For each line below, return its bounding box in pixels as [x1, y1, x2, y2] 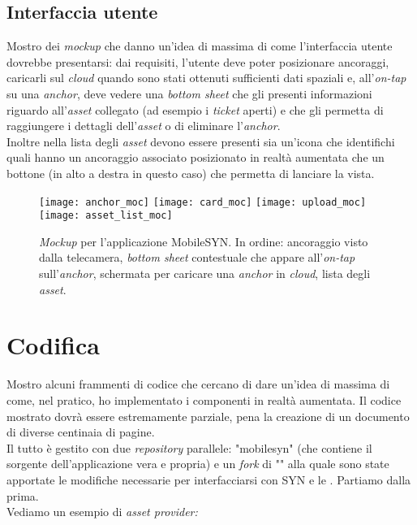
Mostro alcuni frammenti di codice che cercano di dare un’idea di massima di [6, 375, 390, 393]
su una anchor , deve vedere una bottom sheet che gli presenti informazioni [6, 85, 372, 102]
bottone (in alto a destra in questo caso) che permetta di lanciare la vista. [6, 164, 375, 181]
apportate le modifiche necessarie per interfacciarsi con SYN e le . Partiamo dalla [6, 471, 411, 488]
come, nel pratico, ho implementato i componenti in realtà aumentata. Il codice [6, 391, 402, 408]
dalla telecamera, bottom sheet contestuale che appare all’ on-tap [39, 249, 355, 266]
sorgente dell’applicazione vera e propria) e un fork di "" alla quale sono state [6, 455, 389, 472]
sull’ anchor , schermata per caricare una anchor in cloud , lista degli [39, 265, 371, 282]
